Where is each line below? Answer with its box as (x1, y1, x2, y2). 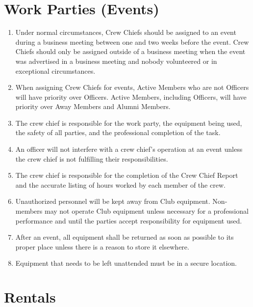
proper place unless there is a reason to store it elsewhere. (15, 241, 189, 251)
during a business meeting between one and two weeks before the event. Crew (15, 36, 249, 47)
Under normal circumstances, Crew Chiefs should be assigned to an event (15, 27, 236, 37)
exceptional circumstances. (15, 65, 96, 76)
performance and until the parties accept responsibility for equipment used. (15, 215, 242, 225)
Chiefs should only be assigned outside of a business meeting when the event (15, 46, 246, 56)
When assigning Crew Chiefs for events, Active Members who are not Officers (15, 82, 249, 92)
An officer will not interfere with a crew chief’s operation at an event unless (15, 144, 243, 154)
